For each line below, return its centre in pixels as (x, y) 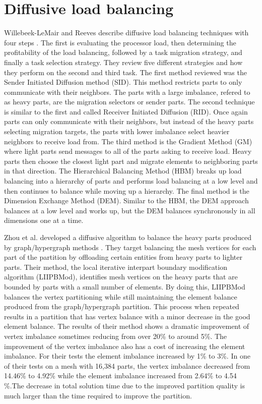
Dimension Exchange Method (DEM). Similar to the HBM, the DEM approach (126, 200)
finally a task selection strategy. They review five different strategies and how (123, 62)
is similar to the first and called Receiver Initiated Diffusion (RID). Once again (126, 111)
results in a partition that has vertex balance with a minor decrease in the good (127, 316)
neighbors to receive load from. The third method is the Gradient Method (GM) (128, 141)
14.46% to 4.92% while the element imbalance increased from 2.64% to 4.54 (120, 376)
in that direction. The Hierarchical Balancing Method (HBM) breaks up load (123, 171)
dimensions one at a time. (44, 220)
